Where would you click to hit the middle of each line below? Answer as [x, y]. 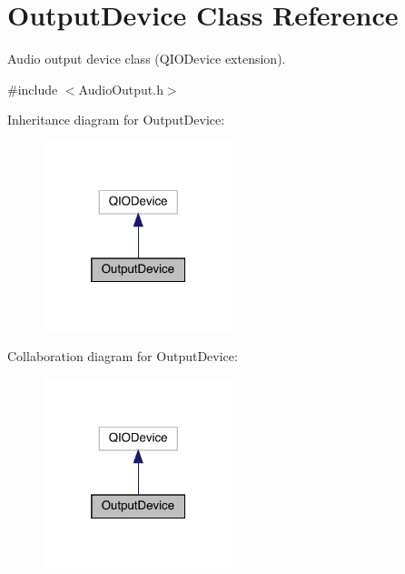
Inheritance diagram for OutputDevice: [116, 120]
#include [33, 89]
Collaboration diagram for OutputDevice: [123, 355]
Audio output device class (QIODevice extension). [147, 59]
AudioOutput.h [121, 89]
